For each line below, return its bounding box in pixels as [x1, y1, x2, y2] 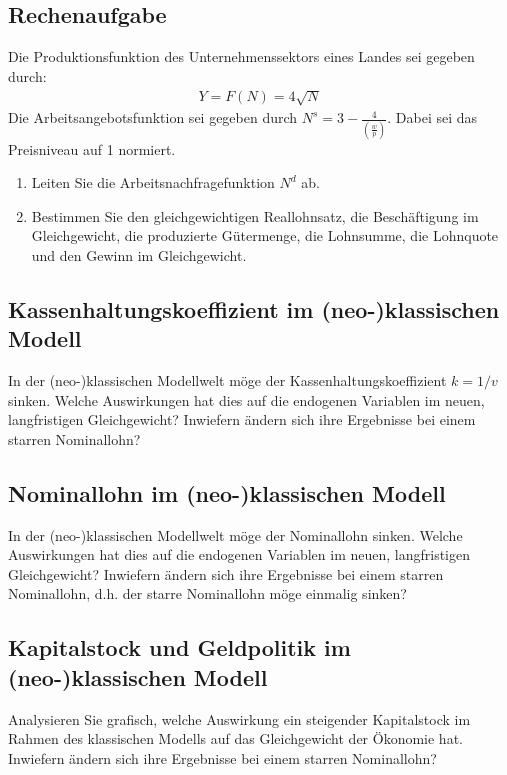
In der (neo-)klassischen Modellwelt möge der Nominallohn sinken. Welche [8, 524, 463, 545]
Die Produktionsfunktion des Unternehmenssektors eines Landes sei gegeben [8, 46, 475, 67]
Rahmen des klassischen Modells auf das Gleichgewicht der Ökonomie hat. [8, 728, 463, 749]
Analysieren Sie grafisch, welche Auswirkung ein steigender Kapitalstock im [8, 708, 471, 729]
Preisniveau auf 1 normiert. [8, 138, 176, 159]
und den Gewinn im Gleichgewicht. [31, 244, 247, 265]
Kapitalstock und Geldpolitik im [8, 632, 351, 663]
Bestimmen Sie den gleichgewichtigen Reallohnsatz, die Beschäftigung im [31, 205, 479, 226]
